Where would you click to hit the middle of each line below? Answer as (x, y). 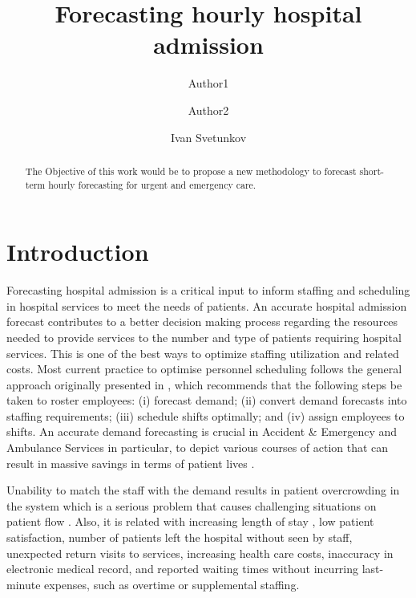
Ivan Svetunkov (208, 137)
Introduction (78, 252)
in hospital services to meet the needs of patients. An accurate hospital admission (207, 305)
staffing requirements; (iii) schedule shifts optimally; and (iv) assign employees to (206, 415)
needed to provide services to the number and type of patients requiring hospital (204, 337)
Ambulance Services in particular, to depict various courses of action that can (198, 447)
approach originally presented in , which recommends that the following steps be (204, 384)
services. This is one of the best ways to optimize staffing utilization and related (203, 353)
